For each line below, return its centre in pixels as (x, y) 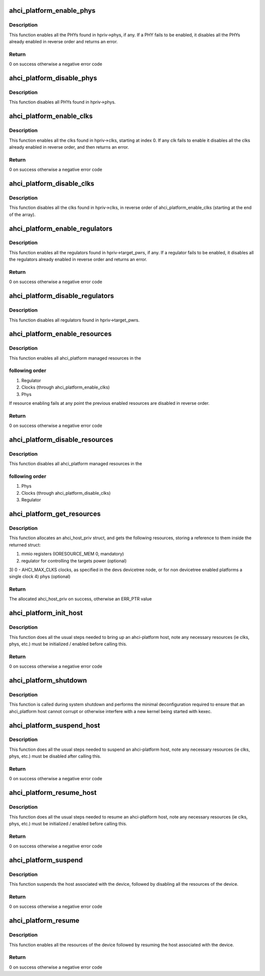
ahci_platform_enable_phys (52, 11)
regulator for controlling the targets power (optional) (74, 561)
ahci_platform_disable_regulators (62, 296)
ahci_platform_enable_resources (60, 334)
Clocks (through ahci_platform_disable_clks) (66, 493)
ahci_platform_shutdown (48, 680)
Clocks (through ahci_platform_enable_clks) (66, 387)
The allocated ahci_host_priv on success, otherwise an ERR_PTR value (80, 599)
